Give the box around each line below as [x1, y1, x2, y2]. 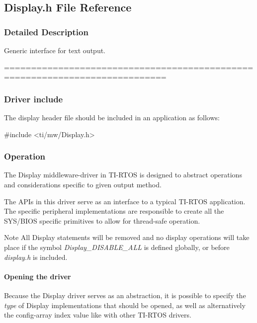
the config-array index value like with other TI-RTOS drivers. [4, 310, 191, 320]
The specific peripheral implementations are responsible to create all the [4, 206, 224, 216]
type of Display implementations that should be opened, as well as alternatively [4, 300, 246, 310]
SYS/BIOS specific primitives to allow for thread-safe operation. [4, 215, 200, 226]
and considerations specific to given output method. [4, 179, 162, 189]
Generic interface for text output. [4, 45, 106, 55]
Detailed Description [4, 25, 88, 38]
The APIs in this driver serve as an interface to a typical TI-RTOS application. [4, 196, 246, 206]
